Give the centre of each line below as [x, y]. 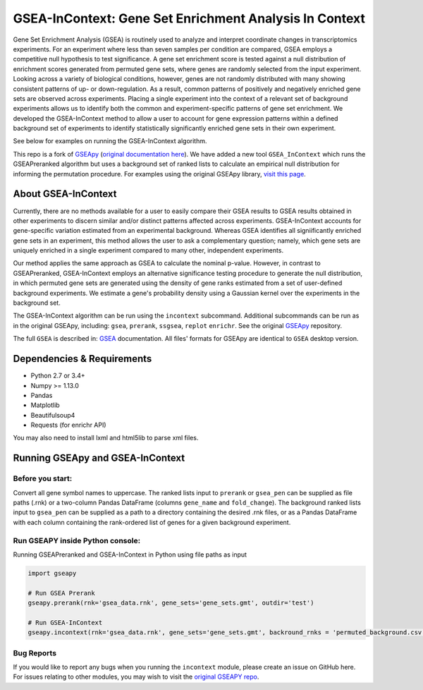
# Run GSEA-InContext [65, 622]
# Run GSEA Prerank [61, 593]
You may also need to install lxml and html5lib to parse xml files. [106, 438]
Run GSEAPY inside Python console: [77, 540]
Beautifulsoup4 [53, 415]
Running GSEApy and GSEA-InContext [99, 458]
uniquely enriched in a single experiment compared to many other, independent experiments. [148, 250]
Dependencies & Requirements [82, 359]
